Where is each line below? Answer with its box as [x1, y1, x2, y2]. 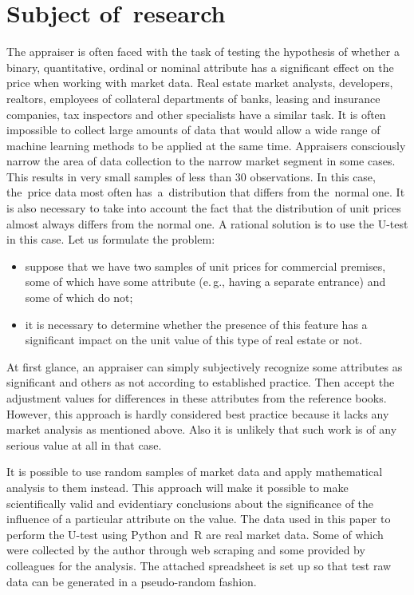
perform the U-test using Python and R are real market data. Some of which [6, 526, 384, 542]
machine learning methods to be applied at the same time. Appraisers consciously [6, 137, 406, 153]
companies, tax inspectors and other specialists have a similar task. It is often [6, 105, 386, 122]
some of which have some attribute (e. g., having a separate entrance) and [25, 273, 386, 290]
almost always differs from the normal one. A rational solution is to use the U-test [6, 215, 408, 232]
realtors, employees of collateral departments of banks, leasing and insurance [6, 89, 380, 106]
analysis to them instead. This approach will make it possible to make [6, 478, 349, 495]
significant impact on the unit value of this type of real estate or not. [25, 331, 363, 348]
